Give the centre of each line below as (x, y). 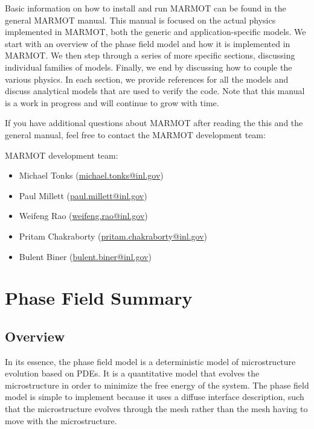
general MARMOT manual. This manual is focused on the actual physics (140, 20)
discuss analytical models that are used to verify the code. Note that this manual (155, 91)
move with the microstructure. (61, 420)
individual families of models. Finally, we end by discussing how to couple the (149, 67)
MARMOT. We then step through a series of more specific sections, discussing (150, 55)
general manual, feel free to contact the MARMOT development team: (135, 134)
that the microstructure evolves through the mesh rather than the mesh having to (156, 409)
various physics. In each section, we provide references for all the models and (147, 79)
